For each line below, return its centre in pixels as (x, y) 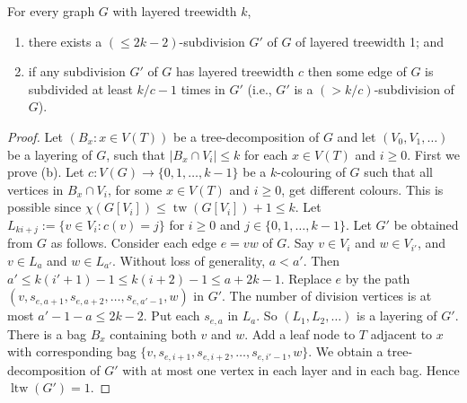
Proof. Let (35, 136)
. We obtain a (346, 351)
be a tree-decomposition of (246, 136)
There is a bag (47, 333)
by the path (378, 278)
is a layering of (397, 315)
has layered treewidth (235, 71)
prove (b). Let (46, 172)
